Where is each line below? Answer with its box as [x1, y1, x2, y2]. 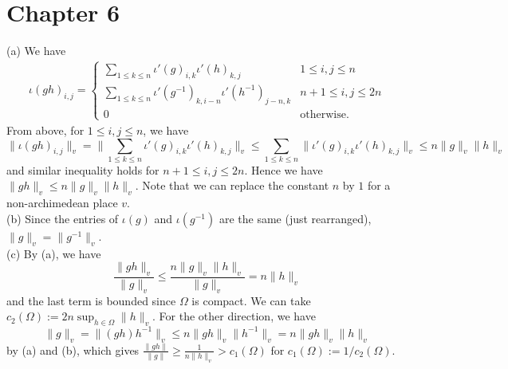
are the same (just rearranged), [219, 210, 372, 226]
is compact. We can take [191, 292, 311, 308]
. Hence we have [244, 161, 323, 178]
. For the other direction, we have [152, 308, 316, 324]
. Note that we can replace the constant [135, 177, 329, 194]
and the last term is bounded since [6, 292, 176, 308]
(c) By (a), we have [6, 245, 101, 261]
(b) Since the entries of [6, 210, 119, 226]
